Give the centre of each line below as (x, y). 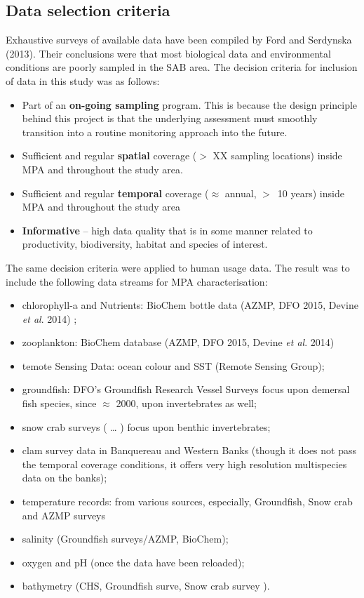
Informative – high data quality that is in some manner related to (167, 230)
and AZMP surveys (64, 515)
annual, (241, 193)
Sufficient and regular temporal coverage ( (115, 193)
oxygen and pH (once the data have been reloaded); (133, 562)
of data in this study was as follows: (83, 80)
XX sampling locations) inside (277, 155)
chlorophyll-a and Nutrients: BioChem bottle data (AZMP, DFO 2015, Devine (190, 305)
